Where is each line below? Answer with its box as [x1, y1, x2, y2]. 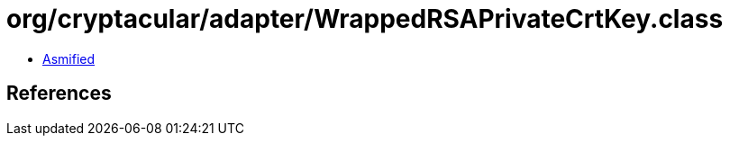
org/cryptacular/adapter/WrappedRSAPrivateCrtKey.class [6, 4, 724, 34]
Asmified [42, 50, 96, 67]
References [6, 82, 112, 105]
